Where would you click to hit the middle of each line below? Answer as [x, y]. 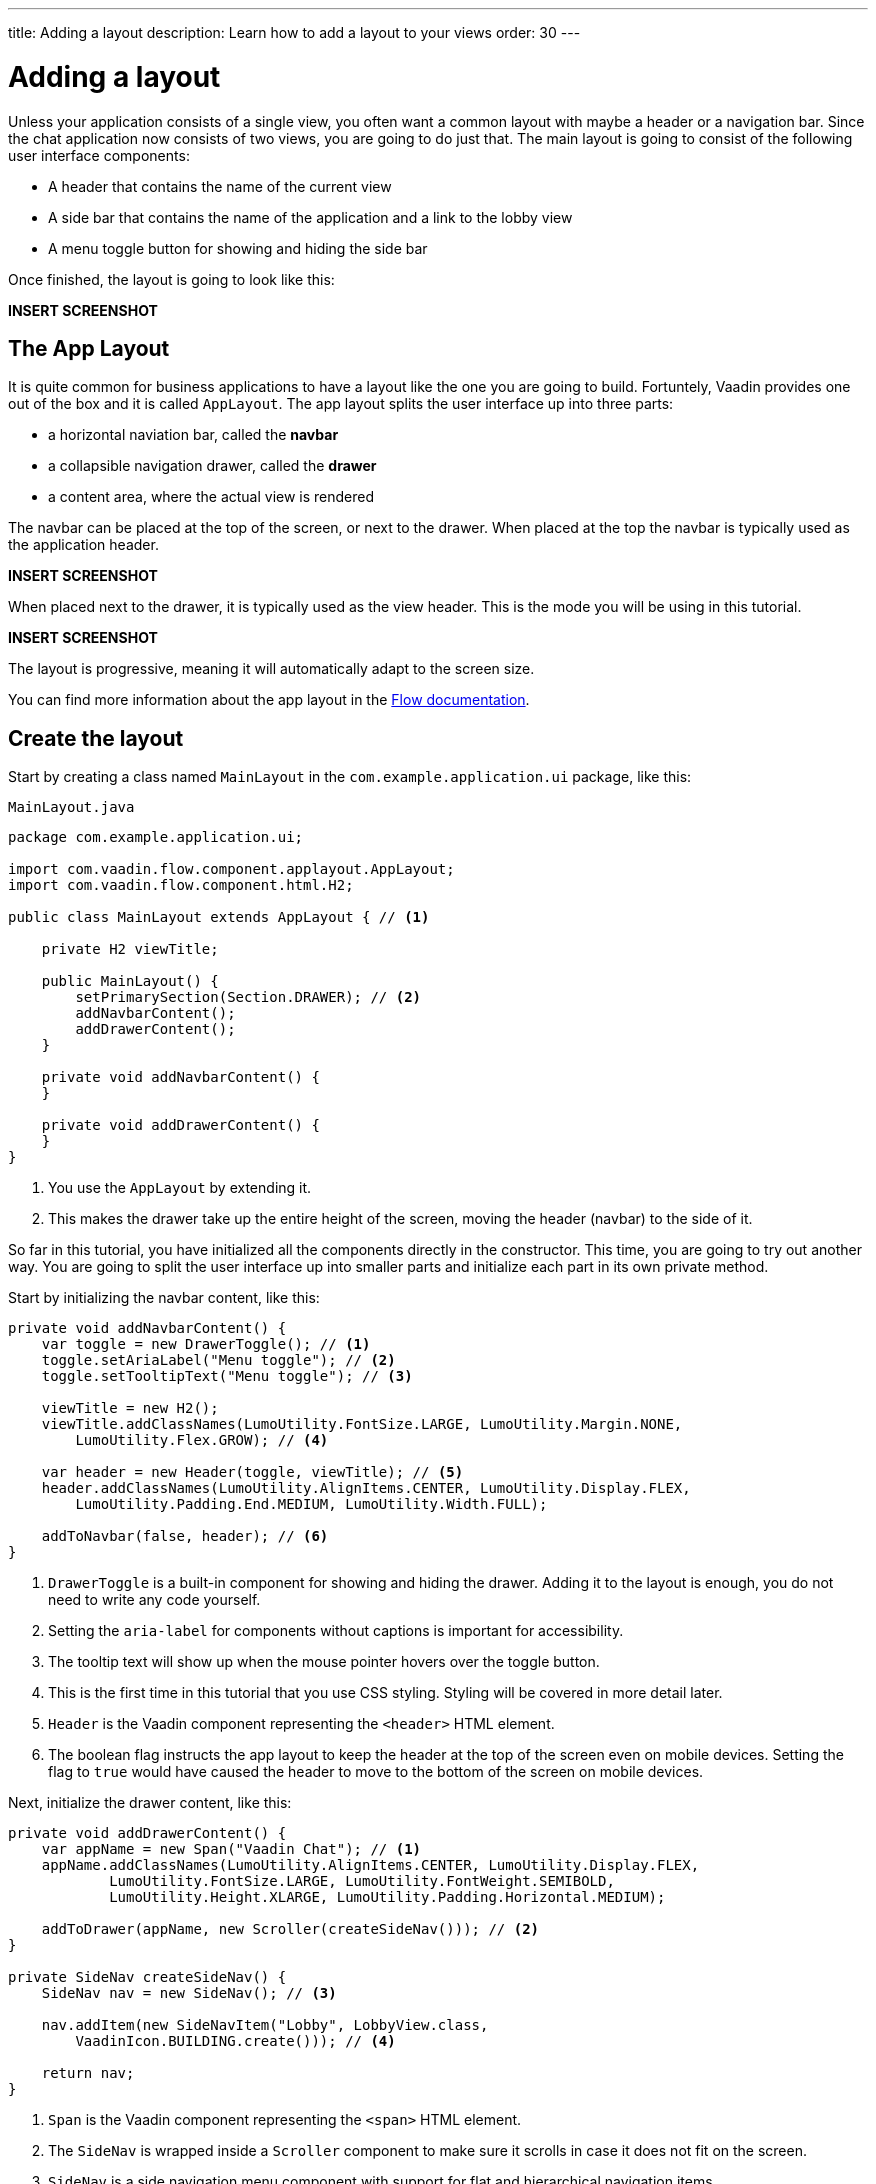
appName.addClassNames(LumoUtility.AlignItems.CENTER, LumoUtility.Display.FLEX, [370, 1865]
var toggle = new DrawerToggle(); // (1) [206, 1344]
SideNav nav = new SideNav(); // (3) [189, 1993]
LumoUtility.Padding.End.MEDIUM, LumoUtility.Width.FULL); [311, 1504]
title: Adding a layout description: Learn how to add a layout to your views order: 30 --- [294, 32]
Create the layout [96, 738]
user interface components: [99, 155]
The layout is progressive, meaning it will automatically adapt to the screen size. [271, 669]
